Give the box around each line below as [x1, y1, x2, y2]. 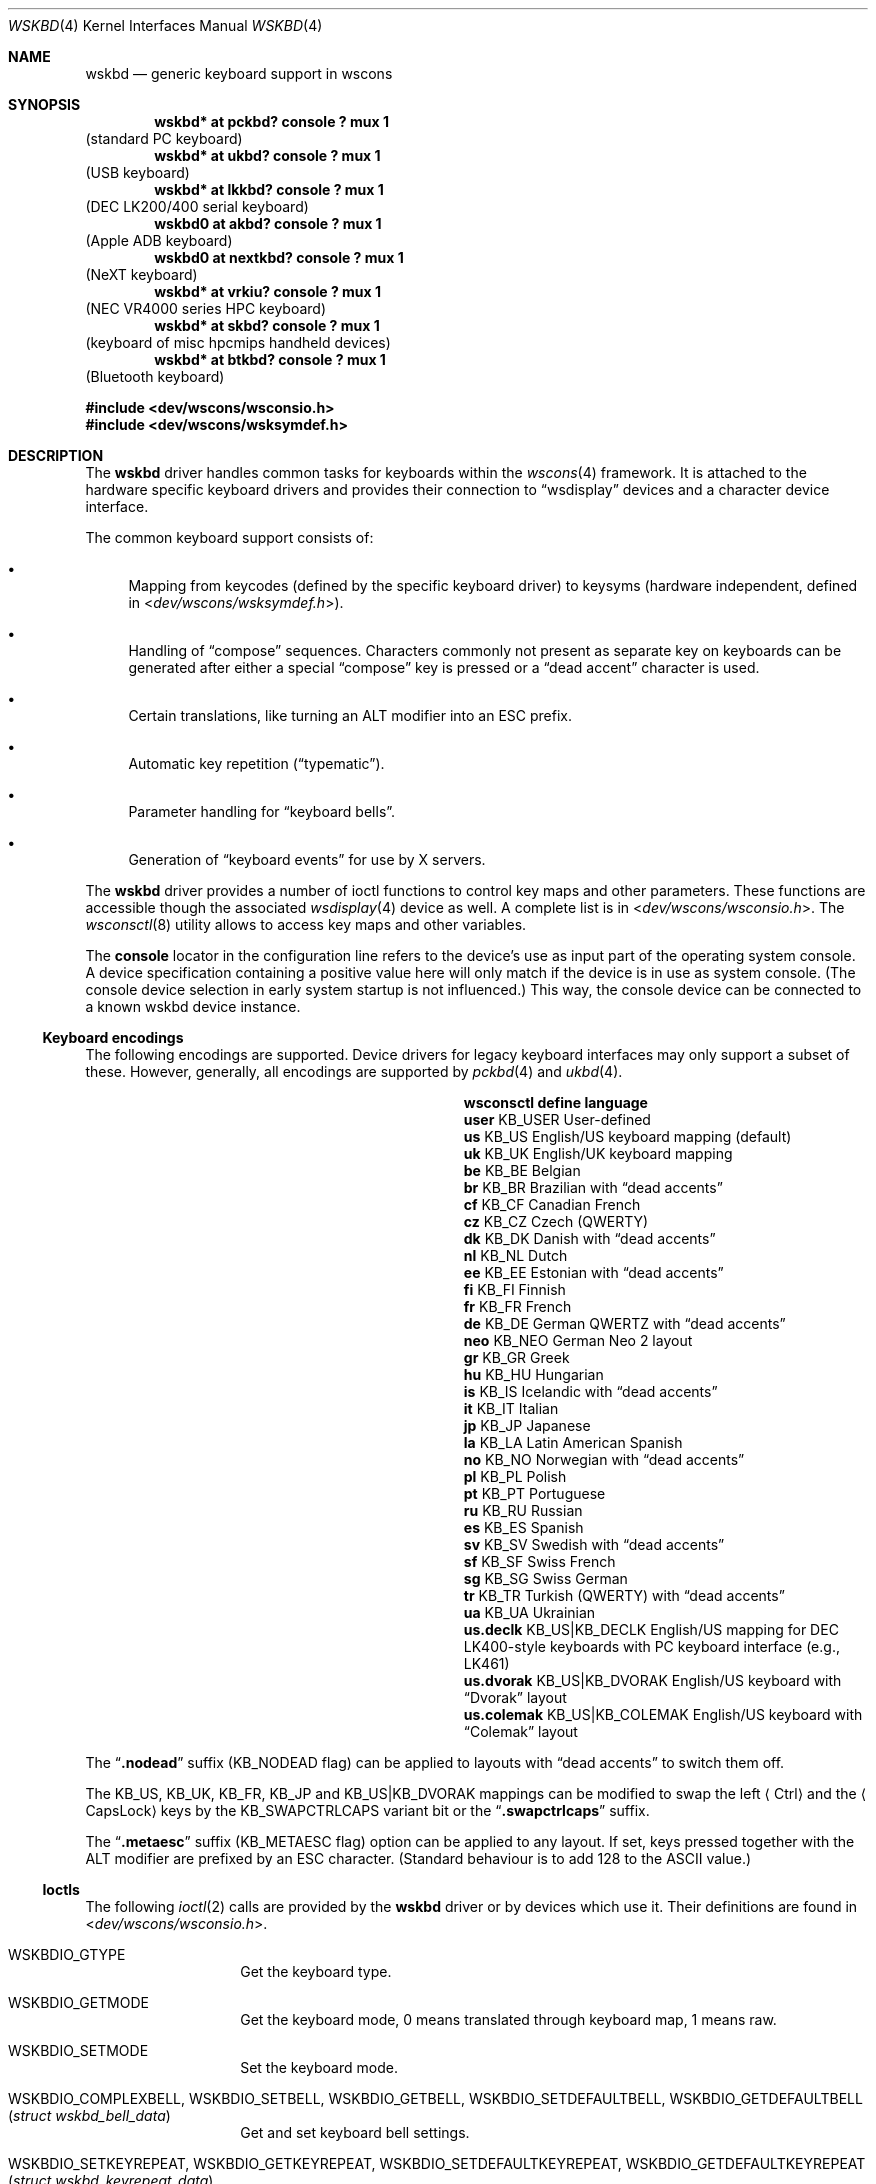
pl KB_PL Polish [463, 1468, 567, 1485]
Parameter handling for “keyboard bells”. [128, 803, 396, 820]
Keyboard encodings [42, 1029, 184, 1046]
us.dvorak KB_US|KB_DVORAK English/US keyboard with [463, 1672, 842, 1689]
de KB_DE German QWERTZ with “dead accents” [463, 1315, 786, 1332]
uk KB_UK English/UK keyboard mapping [463, 1145, 733, 1162]
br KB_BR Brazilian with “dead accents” [463, 1179, 723, 1196]
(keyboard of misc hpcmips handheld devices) [85, 334, 391, 351]
